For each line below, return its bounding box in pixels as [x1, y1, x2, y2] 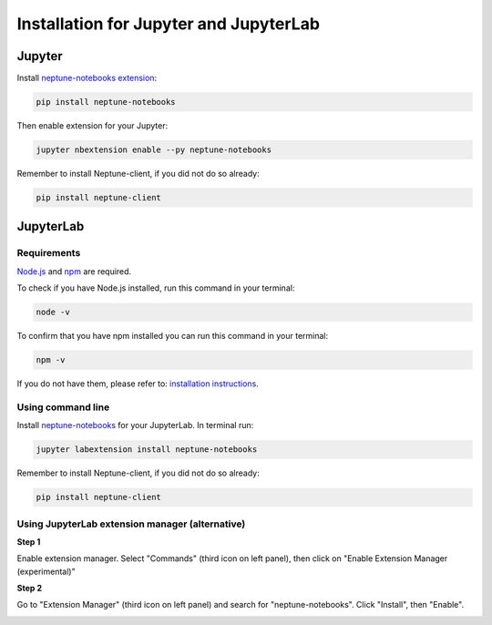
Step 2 [16, 583, 43, 594]
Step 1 [16, 536, 41, 547]
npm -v [36, 355, 66, 365]
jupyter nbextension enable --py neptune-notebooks [36, 145, 272, 155]
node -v [36, 307, 70, 318]
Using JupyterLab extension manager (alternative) [16, 517, 246, 530]
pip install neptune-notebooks [36, 97, 177, 108]
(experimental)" [16, 566, 77, 577]
